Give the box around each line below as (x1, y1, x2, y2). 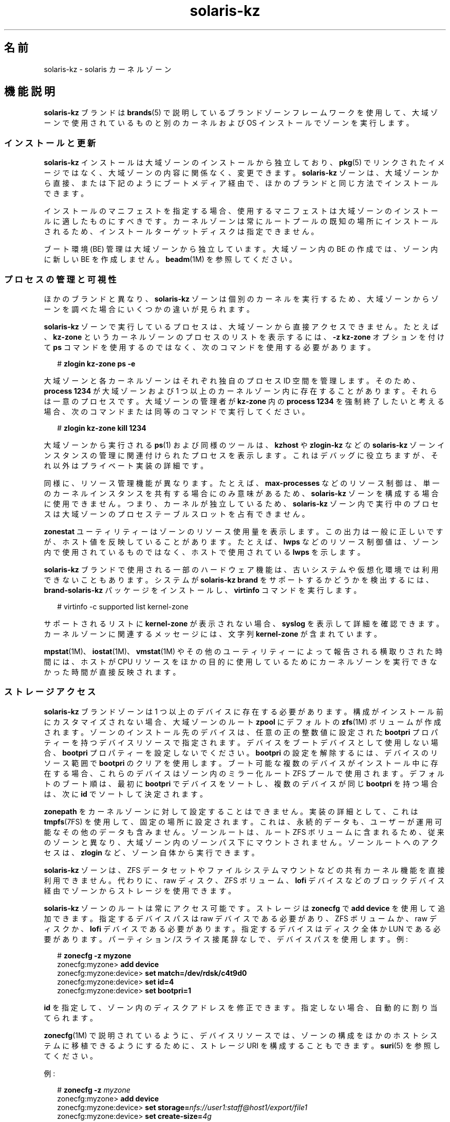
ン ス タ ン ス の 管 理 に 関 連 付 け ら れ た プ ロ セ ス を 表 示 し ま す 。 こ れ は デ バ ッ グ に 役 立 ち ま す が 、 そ (44, 450, 438, 460)
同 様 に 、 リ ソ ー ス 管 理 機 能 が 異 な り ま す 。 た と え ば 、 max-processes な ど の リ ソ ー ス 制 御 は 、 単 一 (44, 478, 440, 487)
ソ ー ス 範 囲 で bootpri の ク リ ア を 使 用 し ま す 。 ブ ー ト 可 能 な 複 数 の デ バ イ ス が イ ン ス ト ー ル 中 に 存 (44, 758, 438, 767)
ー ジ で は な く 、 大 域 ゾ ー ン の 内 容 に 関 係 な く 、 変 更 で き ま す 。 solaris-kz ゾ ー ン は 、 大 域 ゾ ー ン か (44, 168, 439, 178)
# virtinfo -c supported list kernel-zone (57, 602, 189, 611)
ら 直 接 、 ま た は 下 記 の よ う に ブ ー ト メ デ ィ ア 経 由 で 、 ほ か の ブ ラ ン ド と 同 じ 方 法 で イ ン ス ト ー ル (44, 179, 438, 188)
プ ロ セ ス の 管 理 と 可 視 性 (4, 274, 117, 285)
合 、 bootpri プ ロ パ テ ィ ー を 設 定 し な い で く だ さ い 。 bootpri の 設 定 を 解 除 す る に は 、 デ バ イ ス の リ (44, 748, 438, 757)
